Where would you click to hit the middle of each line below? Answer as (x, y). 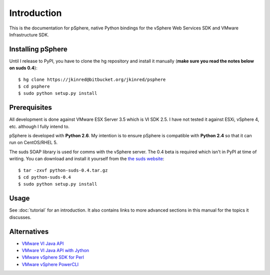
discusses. (20, 217)
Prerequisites (30, 108)
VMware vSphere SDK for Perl (53, 258)
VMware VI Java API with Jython (55, 251)
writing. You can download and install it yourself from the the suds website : (87, 159)
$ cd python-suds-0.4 (44, 177)
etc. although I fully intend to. (39, 126)
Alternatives (29, 231)
